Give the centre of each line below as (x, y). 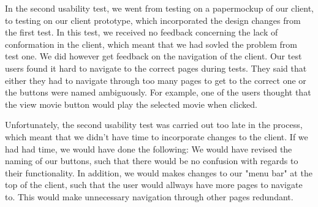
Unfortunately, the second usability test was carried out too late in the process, (154, 125)
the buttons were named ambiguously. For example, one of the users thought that (158, 92)
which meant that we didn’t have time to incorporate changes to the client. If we (157, 136)
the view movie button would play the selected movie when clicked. (131, 104)
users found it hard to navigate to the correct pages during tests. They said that (156, 68)
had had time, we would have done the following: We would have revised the (149, 149)
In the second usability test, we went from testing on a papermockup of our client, (160, 8)
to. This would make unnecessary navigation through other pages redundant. (149, 196)
